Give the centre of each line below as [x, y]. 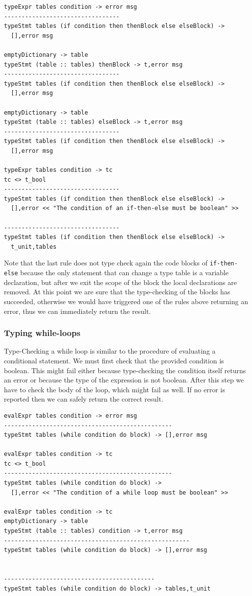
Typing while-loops [42, 333]
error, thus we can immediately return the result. [78, 311]
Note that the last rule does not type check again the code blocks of [106, 263]
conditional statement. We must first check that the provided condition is [114, 360]
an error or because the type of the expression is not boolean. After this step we [124, 380]
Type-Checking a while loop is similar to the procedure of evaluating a [110, 351]
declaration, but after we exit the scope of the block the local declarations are [120, 282]
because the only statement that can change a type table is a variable [124, 273]
